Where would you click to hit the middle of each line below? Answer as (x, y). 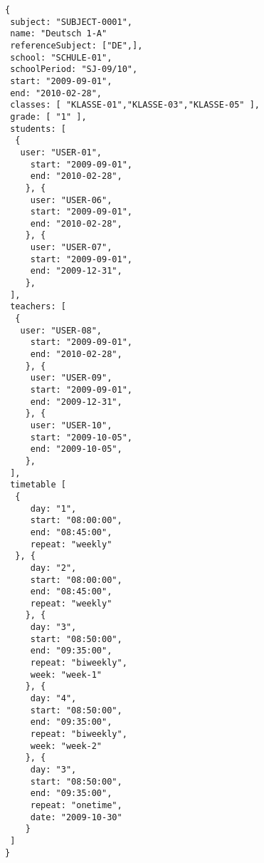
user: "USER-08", (61, 330)
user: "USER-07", (71, 248)
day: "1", (53, 508)
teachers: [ (38, 307)
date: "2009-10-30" (76, 817)
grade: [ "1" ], (48, 117)
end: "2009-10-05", (76, 449)
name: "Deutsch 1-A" (59, 34)
